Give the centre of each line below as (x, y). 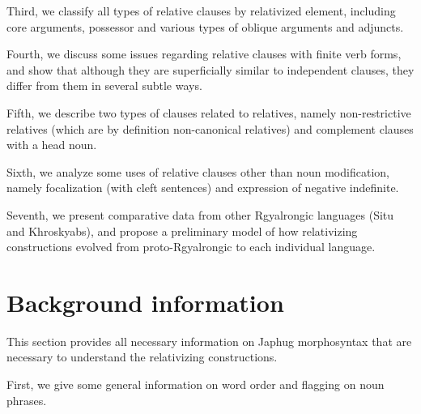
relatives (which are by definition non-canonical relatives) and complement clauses (210, 128)
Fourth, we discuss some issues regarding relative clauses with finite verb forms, (204, 54)
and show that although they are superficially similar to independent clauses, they (210, 69)
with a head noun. (52, 145)
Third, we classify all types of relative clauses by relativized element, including (201, 11)
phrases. (27, 400)
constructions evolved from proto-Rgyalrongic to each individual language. (191, 247)
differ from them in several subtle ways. (104, 85)
